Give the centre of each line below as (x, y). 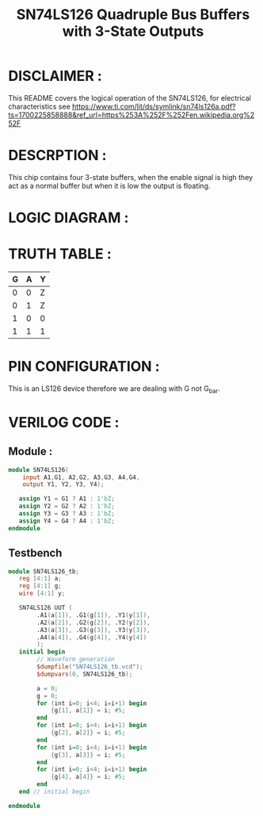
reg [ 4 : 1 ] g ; (40, 586)
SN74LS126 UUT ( (46, 608)
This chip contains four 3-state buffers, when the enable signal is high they (131, 177)
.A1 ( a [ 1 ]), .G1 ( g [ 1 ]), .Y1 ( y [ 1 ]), (93, 615)
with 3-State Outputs (133, 31)
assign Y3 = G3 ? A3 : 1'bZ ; (67, 514)
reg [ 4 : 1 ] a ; (40, 579)
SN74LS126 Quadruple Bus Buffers (133, 15)
